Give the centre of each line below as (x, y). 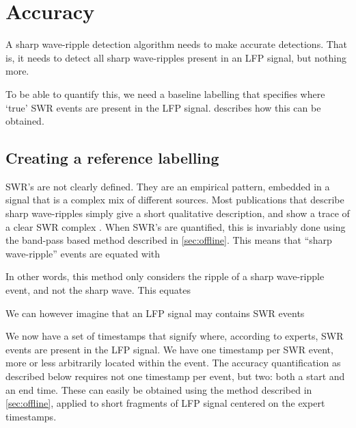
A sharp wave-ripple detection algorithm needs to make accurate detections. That (177, 44)
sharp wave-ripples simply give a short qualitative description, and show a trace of (178, 213)
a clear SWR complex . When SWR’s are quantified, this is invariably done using (176, 226)
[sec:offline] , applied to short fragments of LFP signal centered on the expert (165, 403)
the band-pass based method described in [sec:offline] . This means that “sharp (169, 240)
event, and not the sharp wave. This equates (98, 290)
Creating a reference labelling (112, 158)
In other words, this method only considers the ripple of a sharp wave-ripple (165, 276)
